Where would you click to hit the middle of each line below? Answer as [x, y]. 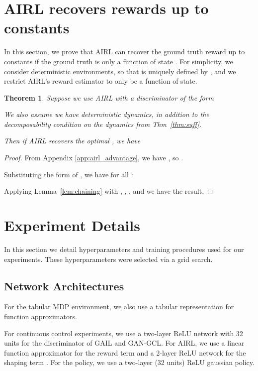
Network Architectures [64, 286]
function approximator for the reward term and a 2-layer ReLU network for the [125, 352]
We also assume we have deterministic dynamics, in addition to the [107, 114]
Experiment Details [72, 225]
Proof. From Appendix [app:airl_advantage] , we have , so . [94, 158]
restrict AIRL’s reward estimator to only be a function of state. [101, 81]
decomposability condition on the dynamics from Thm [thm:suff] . [103, 124]
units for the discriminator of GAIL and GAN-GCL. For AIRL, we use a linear [124, 343]
